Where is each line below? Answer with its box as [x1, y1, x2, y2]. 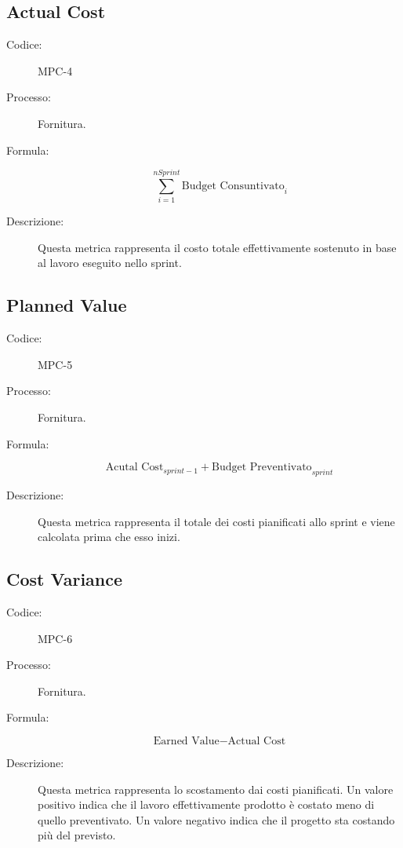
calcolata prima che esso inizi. [38, 528, 180, 545]
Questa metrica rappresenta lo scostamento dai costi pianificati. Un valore [38, 780, 394, 797]
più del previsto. [38, 827, 116, 843]
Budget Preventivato [212, 462, 312, 473]
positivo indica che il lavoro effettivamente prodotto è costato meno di [38, 796, 375, 813]
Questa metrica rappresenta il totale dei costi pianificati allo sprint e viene [38, 513, 395, 529]
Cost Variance [6, 567, 123, 591]
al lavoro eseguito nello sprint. [38, 254, 182, 271]
